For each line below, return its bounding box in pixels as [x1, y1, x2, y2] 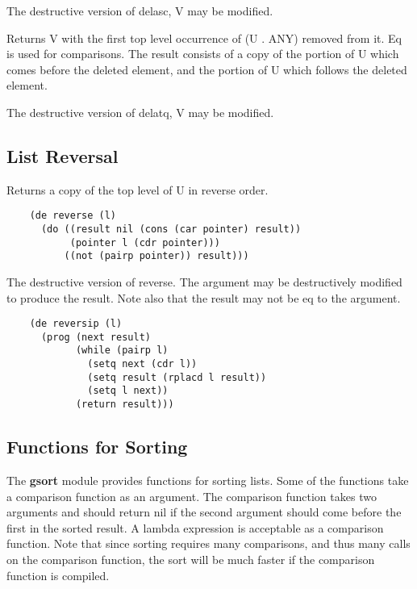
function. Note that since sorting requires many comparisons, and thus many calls [6, 535, 411, 552]
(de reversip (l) [29, 318, 123, 330]
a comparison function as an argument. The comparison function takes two [6, 487, 377, 504]
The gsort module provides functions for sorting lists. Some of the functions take [6, 471, 409, 488]
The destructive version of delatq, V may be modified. [6, 103, 274, 120]
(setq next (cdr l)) [87, 358, 198, 370]
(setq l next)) [87, 385, 169, 397]
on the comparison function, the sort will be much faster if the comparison [6, 550, 375, 567]
